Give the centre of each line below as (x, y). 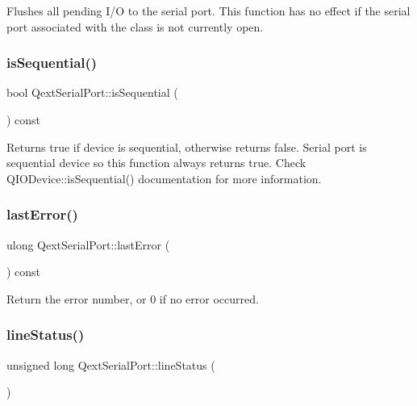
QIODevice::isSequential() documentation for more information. (164, 178)
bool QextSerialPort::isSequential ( (92, 92)
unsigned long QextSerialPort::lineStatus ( (111, 364)
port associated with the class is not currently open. (135, 26)
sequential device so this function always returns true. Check (156, 163)
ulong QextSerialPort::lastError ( (88, 244)
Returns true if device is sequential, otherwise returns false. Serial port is (187, 146)
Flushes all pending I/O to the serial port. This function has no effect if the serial (208, 10)
